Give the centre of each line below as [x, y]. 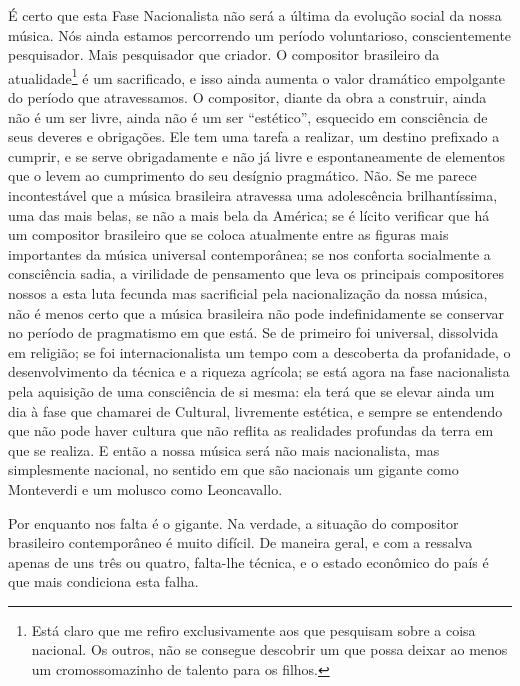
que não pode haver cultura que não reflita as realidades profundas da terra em [251, 430]
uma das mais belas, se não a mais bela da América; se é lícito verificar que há [249, 214]
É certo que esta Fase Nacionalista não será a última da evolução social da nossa [255, 15]
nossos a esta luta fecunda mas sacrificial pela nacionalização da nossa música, [248, 292]
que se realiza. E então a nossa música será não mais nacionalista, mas [224, 449]
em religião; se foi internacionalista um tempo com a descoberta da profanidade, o [259, 351]
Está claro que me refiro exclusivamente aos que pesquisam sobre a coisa [253, 629]
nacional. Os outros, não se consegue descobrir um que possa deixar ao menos [269, 649]
